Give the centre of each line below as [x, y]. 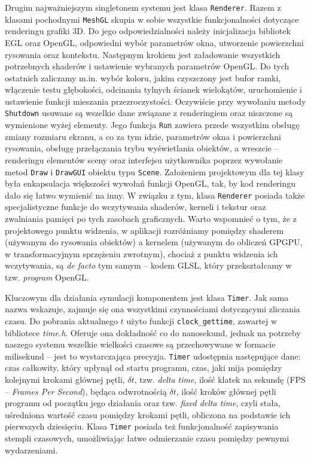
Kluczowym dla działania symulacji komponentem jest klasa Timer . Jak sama [147, 297]
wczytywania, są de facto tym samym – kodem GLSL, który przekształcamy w [148, 265]
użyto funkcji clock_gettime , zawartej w [202, 320]
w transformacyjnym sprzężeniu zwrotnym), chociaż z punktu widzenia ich [141, 253]
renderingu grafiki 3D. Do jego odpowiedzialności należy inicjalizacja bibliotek [148, 31]
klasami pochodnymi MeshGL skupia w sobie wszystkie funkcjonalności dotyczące [152, 19]
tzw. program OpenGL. [47, 277]
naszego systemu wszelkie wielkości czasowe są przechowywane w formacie [140, 344]
